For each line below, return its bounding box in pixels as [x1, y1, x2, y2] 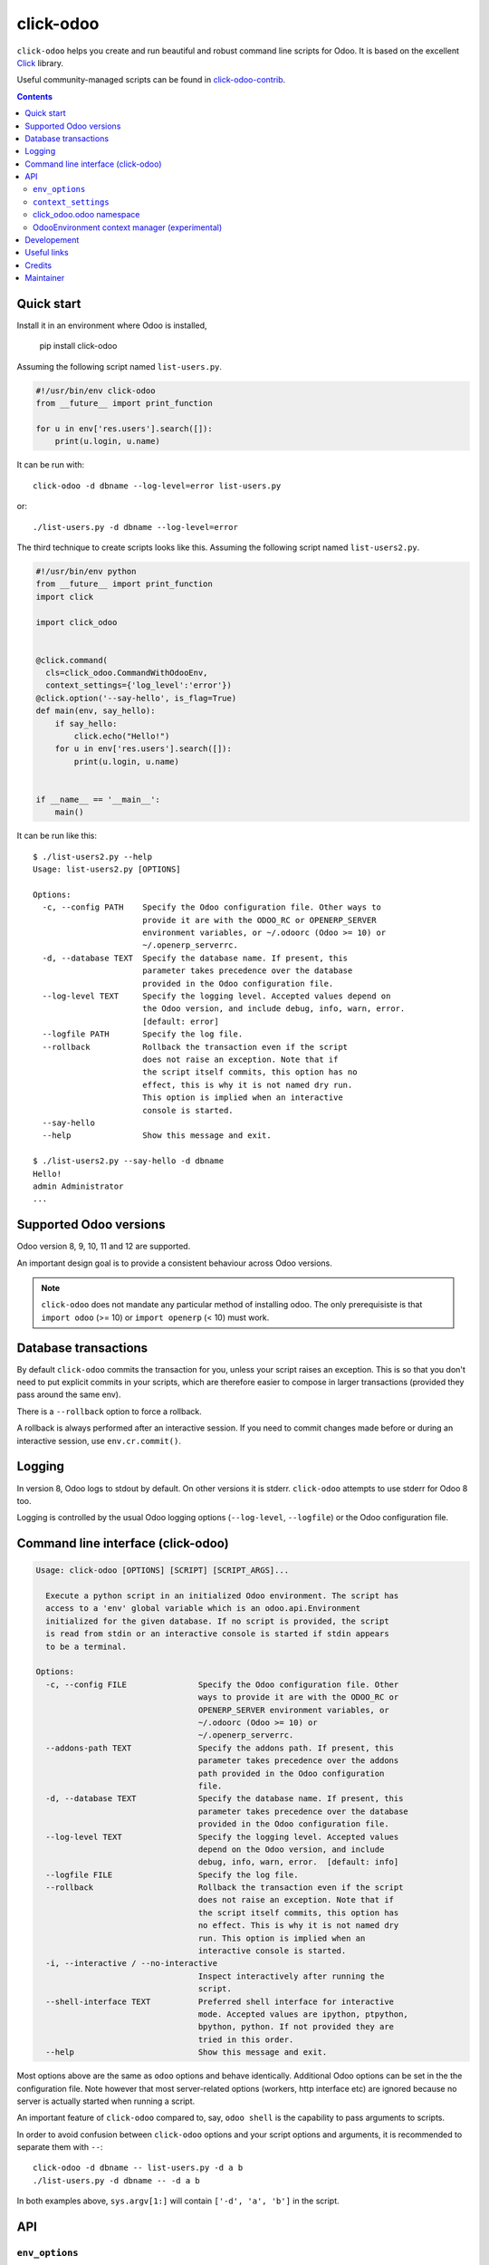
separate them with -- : [16, 2142, 103, 2153]
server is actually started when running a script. [16, 2096, 196, 2106]
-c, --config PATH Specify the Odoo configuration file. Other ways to [42, 902, 382, 912]
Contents [16, 91, 53, 101]
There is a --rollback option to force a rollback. [16, 1405, 203, 1417]
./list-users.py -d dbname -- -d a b [33, 2175, 201, 2185]
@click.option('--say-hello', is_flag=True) [35, 693, 237, 703]
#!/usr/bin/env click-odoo [35, 385, 156, 396]
